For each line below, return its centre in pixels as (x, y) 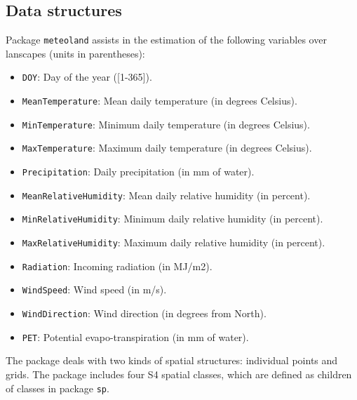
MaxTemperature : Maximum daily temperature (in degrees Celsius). (167, 148)
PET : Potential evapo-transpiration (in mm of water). (135, 336)
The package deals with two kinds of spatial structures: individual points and (172, 360)
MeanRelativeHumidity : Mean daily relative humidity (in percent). (166, 195)
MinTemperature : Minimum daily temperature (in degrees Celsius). (166, 124)
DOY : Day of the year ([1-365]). (87, 77)
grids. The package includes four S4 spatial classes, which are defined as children (179, 374)
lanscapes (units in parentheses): (75, 53)
